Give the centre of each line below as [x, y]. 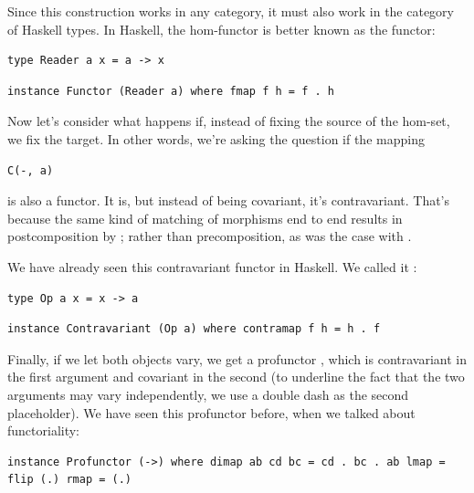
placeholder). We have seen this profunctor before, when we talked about [211, 412]
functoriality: [44, 430]
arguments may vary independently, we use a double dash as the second [208, 394]
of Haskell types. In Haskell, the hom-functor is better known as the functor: [221, 29]
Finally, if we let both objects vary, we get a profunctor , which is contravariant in [237, 358]
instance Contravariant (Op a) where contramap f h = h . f [194, 329]
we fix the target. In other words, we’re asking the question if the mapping [216, 138]
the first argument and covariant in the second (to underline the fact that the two [236, 377]
